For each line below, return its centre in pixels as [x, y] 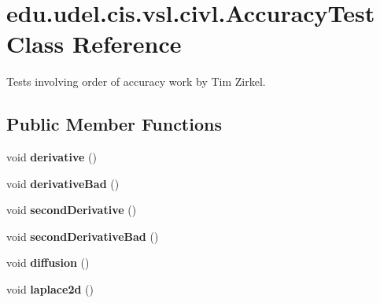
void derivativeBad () [63, 183]
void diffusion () [48, 262]
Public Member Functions [114, 124]
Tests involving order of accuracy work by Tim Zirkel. [136, 81]
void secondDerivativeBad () [83, 236]
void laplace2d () [50, 289]
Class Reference [94, 44]
